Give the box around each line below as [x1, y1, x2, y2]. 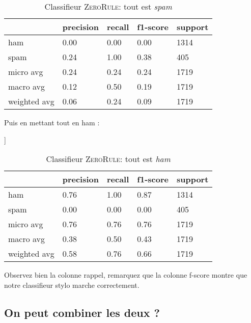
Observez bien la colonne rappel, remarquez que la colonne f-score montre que [4, 270, 247, 280]
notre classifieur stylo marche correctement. [4, 279, 140, 290]
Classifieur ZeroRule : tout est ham [46, 153, 171, 165]
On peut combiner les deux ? [4, 304, 160, 320]
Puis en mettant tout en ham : [4, 117, 100, 127]
